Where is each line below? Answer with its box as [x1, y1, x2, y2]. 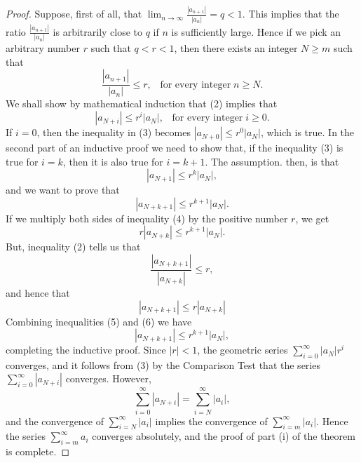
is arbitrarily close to [53, 24, 143, 39]
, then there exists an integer [174, 41, 298, 55]
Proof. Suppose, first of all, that [6, 6, 142, 21]
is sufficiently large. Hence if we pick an [171, 24, 341, 39]
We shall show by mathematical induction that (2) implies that [6, 96, 278, 111]
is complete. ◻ [6, 444, 70, 459]
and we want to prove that [6, 182, 120, 197]
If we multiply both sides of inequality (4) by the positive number [6, 210, 288, 225]
